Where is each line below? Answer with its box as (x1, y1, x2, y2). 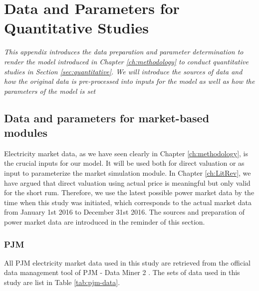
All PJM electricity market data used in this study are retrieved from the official (4, 257, 251, 268)
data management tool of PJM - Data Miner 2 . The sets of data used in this (4, 267, 240, 278)
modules (4, 125, 48, 140)
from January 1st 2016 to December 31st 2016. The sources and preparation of (4, 207, 245, 217)
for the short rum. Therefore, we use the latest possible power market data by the (4, 187, 255, 198)
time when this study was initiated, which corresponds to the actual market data (4, 197, 252, 207)
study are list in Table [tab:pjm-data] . (4, 277, 120, 288)
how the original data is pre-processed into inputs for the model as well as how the (4, 76, 255, 86)
